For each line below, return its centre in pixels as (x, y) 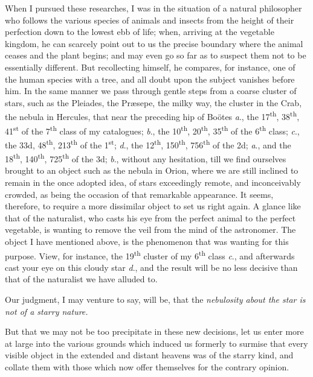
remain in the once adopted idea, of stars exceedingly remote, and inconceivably (153, 182)
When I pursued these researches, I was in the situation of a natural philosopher (153, 8)
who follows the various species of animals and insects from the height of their (150, 20)
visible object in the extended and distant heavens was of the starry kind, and (149, 355)
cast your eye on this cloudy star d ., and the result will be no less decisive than (151, 267)
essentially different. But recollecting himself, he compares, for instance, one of (150, 67)
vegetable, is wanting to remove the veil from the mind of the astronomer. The (150, 230)
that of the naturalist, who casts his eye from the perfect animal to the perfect (150, 217)
